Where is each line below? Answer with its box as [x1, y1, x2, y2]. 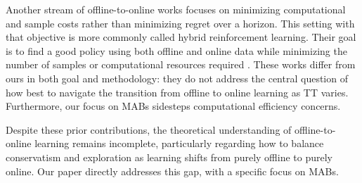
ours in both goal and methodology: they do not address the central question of [6, 70, 348, 85]
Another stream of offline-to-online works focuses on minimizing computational [6, 2, 346, 16]
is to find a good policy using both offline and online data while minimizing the [6, 43, 347, 58]
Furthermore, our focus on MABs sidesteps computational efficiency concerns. [6, 99, 341, 113]
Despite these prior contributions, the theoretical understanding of [6, 122, 292, 137]
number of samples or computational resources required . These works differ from [6, 57, 356, 72]
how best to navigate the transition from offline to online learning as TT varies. [6, 84, 349, 99]
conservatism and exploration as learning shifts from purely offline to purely [6, 149, 332, 164]
